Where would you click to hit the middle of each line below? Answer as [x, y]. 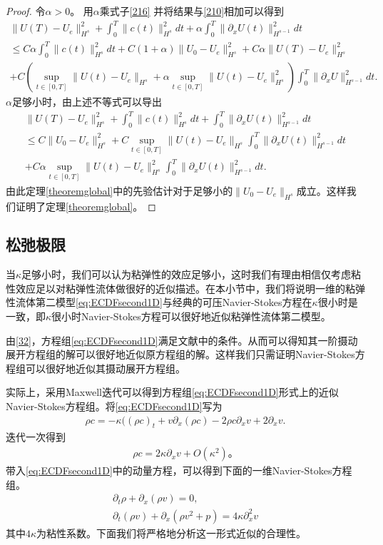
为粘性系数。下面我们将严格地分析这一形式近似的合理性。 [172, 533]
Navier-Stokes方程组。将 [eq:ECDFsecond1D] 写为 [114, 406]
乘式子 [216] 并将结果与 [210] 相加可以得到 [192, 11]
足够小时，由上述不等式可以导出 [87, 102]
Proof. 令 [26, 11]
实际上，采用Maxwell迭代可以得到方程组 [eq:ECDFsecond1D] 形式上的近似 [172, 392]
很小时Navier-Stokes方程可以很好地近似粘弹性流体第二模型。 [191, 316]
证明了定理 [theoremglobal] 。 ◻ [86, 206]
